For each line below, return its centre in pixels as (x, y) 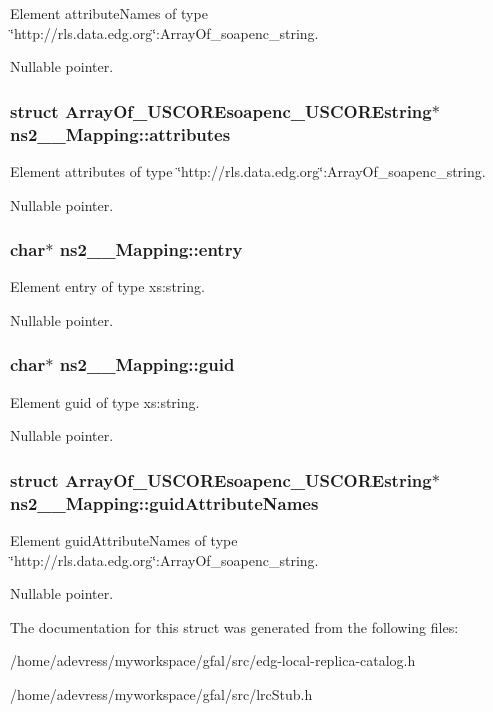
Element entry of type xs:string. (107, 286)
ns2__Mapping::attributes (120, 133)
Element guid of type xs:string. (105, 401)
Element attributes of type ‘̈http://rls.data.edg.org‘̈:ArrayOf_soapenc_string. (248, 170)
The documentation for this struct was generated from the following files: (234, 626)
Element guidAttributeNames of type (124, 540)
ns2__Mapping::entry (151, 249)
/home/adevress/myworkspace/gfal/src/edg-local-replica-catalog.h (213, 660)
